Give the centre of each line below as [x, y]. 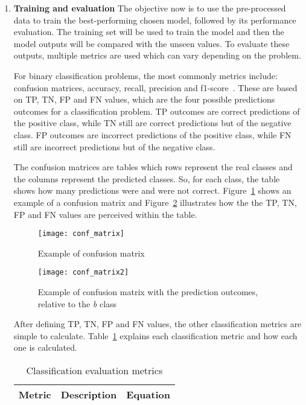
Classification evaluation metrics [94, 370]
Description [89, 394]
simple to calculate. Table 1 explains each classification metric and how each [155, 335]
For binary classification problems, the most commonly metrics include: [145, 75]
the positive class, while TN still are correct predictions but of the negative [152, 123]
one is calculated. [45, 347]
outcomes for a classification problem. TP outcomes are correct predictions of [157, 111]
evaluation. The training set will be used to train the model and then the [149, 32]
